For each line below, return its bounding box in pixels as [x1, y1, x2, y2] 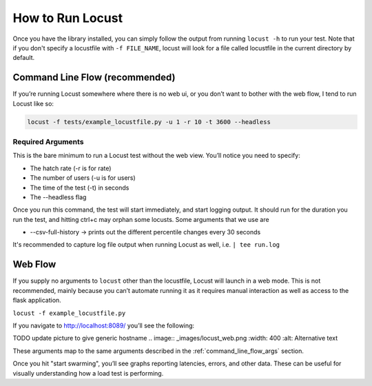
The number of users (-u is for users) [30, 174, 136, 182]
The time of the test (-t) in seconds [30, 183, 130, 192]
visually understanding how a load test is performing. [12, 369, 164, 377]
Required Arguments [12, 136, 84, 146]
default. [12, 54, 35, 62]
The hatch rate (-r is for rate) [30, 164, 112, 172]
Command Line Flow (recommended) [12, 72, 176, 83]
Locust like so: [12, 99, 54, 108]
